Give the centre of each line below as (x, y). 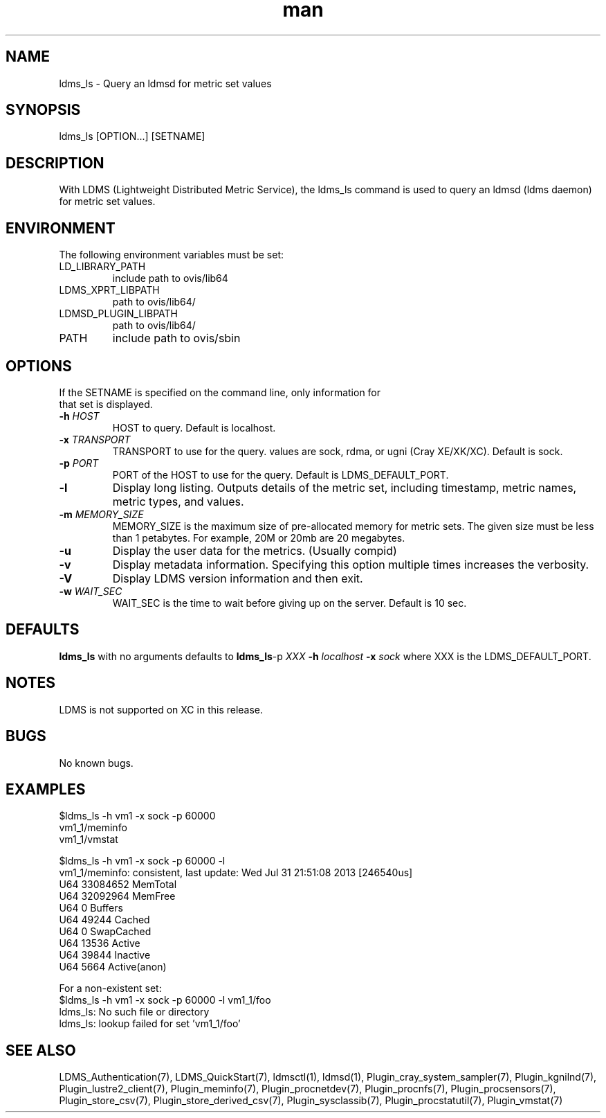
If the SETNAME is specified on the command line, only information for (220, 392)
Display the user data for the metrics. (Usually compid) (255, 550)
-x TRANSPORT (95, 439)
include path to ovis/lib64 (170, 278)
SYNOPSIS (43, 110)
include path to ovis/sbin (176, 338)
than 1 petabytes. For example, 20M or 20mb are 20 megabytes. (259, 538)
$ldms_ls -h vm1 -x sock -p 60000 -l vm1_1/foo (165, 1000)
